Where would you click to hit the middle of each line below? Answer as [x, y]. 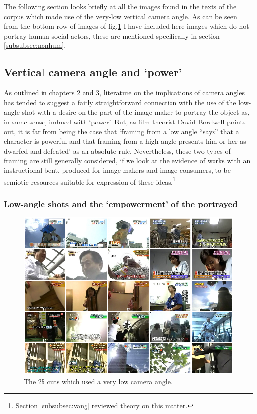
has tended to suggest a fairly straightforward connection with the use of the [120, 102]
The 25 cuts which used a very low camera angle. [98, 381]
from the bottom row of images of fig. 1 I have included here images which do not [127, 26]
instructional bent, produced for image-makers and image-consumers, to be [118, 170]
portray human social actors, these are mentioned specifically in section [112, 35]
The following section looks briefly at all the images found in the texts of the [120, 6]
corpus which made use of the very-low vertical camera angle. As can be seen [121, 16]
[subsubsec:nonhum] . [35, 45]
